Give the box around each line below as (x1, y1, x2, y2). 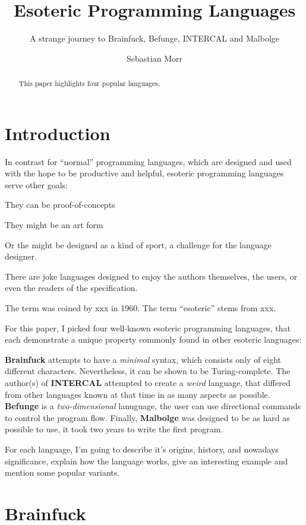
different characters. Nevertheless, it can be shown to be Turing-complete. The (5, 365, 291, 377)
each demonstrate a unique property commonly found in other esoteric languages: (5, 333, 302, 346)
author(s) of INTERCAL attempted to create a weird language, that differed (5, 377, 291, 389)
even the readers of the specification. (5, 282, 138, 294)
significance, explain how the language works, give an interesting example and (5, 454, 288, 467)
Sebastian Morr (127, 52, 182, 64)
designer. (5, 250, 37, 262)
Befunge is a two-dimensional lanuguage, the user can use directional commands (5, 400, 301, 412)
